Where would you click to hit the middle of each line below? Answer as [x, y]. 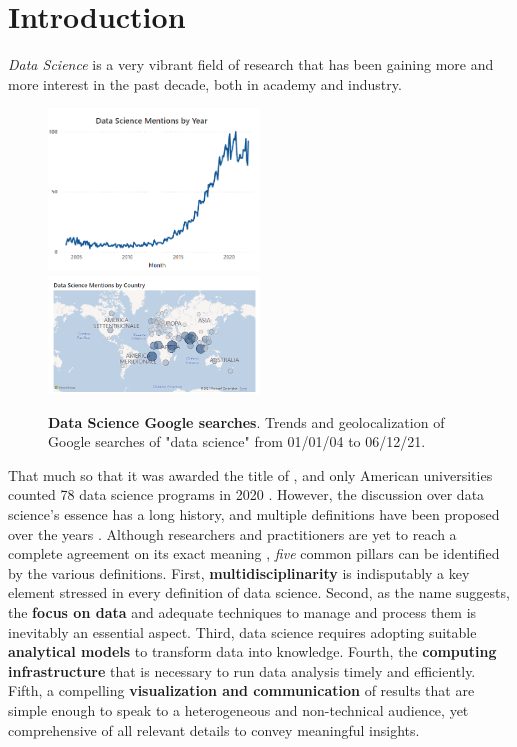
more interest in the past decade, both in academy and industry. [205, 83]
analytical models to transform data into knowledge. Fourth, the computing [252, 651]
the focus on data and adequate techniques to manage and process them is [242, 611]
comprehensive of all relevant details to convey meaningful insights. [214, 729]
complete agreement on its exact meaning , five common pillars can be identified [254, 553]
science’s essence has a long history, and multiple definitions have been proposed [254, 514]
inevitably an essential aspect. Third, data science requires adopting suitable [242, 631]
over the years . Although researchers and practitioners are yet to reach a [232, 533]
